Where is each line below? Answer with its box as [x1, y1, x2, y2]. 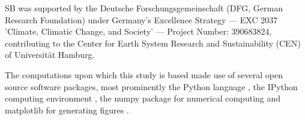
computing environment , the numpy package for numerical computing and [5, 92, 281, 104]
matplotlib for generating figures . [5, 103, 129, 116]
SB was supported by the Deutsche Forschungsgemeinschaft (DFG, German [5, 2, 283, 14]
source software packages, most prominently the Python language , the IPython [5, 80, 298, 93]
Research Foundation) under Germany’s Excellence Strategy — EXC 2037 [5, 13, 278, 26]
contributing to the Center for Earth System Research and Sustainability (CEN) [5, 36, 301, 49]
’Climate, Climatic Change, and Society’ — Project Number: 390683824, [5, 25, 272, 38]
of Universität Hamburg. [5, 48, 95, 61]
